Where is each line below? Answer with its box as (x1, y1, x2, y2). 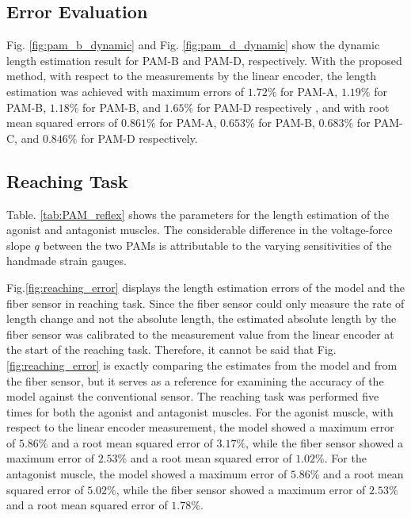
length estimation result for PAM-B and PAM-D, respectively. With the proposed (6, 52, 402, 68)
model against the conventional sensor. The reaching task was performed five (6, 388, 379, 405)
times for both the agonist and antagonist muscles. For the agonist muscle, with (6, 403, 394, 420)
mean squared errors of (6, 114, 118, 131)
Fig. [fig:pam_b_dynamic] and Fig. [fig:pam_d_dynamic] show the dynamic (6, 36, 380, 53)
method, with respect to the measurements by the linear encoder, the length (6, 67, 377, 84)
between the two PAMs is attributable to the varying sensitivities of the (43, 236, 392, 253)
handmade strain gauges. (6, 252, 127, 269)
